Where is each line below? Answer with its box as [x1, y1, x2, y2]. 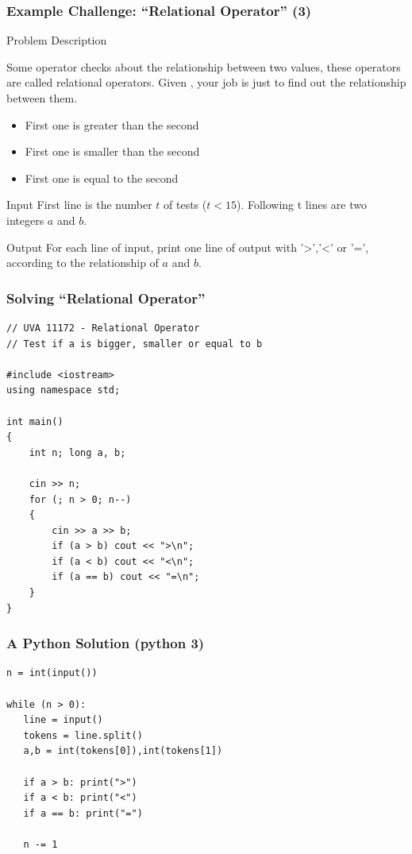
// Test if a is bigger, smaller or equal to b [6, 338, 263, 350]
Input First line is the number [6, 196, 152, 213]
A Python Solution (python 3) [6, 633, 205, 653]
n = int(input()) [6, 667, 98, 679]
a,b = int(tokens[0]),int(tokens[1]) [23, 745, 223, 757]
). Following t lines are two [236, 196, 367, 213]
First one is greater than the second [25, 116, 199, 133]
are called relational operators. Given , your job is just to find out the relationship [6, 74, 406, 91]
